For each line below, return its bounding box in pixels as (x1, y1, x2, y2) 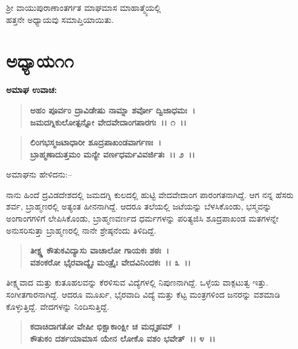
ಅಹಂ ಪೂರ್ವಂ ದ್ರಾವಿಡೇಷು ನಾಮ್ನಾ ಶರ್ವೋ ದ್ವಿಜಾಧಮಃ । (30, 103, 195, 116)
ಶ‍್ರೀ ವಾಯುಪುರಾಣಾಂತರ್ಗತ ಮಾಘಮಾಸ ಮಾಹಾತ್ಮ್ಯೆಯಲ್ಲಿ (6, 1, 161, 13)
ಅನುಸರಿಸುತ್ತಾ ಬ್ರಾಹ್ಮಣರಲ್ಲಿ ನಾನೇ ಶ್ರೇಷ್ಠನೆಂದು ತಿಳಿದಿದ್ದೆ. (6, 223, 157, 236)
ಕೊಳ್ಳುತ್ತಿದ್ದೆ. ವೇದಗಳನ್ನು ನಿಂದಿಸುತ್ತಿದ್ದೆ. (6, 299, 109, 312)
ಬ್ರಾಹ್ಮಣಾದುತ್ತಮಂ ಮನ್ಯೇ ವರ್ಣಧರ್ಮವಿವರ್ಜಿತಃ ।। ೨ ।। (30, 147, 195, 160)
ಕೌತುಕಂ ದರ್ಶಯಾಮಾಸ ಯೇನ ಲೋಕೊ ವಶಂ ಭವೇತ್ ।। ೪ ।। (30, 331, 216, 344)
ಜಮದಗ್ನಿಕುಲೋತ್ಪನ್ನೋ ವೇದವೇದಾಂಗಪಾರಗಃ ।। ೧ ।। (30, 115, 187, 128)
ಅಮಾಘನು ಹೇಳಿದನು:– (6, 168, 72, 181)
